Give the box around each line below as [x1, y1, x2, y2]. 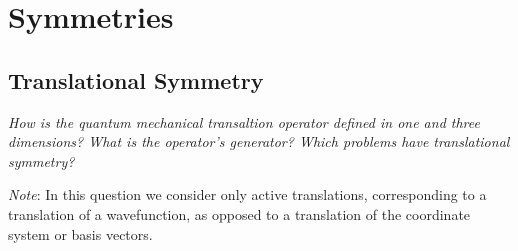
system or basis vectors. [8, 223, 153, 244]
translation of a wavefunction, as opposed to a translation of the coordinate [8, 203, 471, 224]
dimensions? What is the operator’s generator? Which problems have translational [8, 131, 510, 152]
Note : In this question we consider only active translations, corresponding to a [8, 184, 487, 205]
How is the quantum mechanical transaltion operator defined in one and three [8, 111, 480, 132]
